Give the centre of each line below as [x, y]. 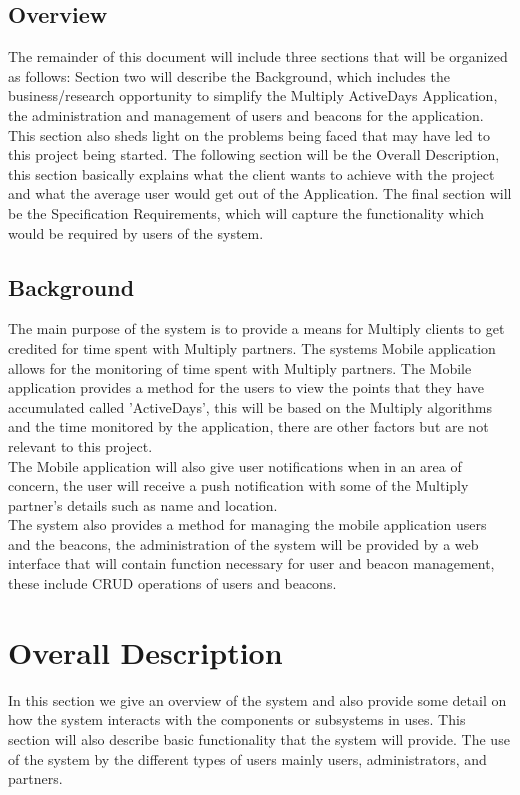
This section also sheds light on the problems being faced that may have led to [249, 134]
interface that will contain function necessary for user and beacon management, [251, 563]
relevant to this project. [80, 445]
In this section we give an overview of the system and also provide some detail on [257, 699]
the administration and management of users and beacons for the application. [246, 114]
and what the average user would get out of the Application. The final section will [260, 193]
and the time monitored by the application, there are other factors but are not [248, 426]
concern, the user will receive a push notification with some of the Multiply [238, 485]
